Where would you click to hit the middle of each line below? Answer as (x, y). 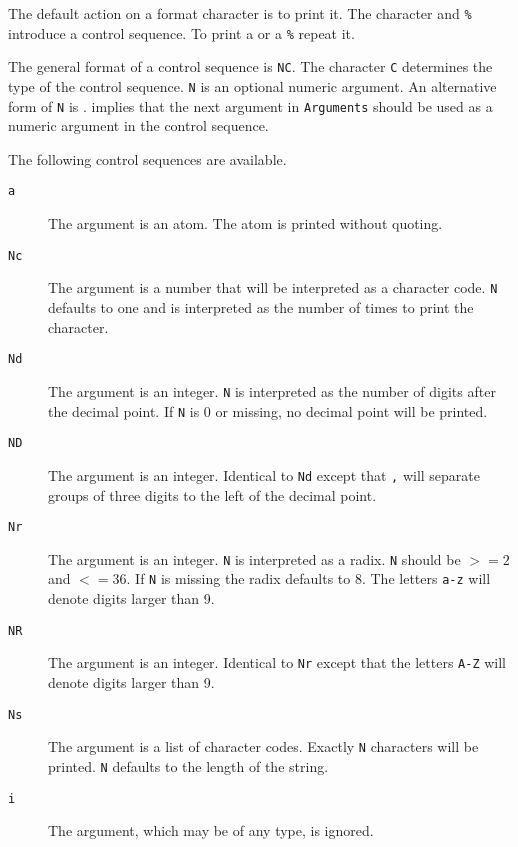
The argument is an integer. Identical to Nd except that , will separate (264, 474)
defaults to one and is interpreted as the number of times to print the (261, 307)
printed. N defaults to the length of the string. (188, 765)
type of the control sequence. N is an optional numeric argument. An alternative (252, 85)
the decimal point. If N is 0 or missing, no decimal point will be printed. (268, 410)
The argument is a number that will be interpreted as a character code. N (273, 287)
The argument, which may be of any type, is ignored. (211, 830)
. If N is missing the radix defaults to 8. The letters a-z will (308, 578)
